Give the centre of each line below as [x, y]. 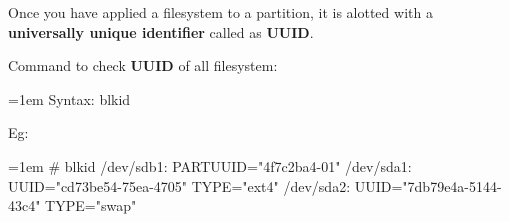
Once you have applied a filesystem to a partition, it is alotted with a [220, 12]
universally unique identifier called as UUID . [161, 31]
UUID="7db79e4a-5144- [428, 185]
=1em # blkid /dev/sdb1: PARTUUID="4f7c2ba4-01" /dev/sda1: [210, 165]
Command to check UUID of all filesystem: [143, 65]
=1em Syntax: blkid [69, 98]
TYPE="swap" [91, 205]
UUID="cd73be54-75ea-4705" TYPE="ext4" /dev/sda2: [179, 185]
